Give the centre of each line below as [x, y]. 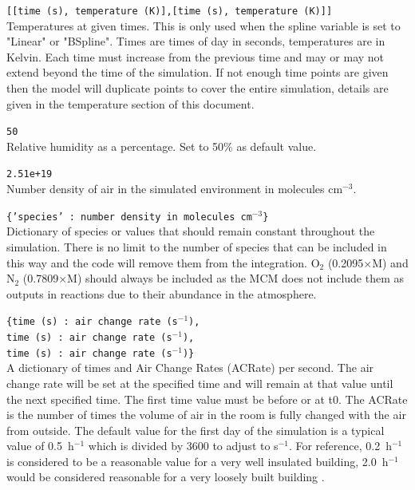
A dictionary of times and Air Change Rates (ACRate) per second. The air [190, 367]
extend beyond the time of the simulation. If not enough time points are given [198, 72]
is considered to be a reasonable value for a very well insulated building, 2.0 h [198, 461]
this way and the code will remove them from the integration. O [163, 262]
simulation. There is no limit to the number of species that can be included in [197, 246]
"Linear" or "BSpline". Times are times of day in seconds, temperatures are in [196, 41]
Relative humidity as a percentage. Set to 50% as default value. [162, 146]
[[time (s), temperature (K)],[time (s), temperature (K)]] [170, 11]
